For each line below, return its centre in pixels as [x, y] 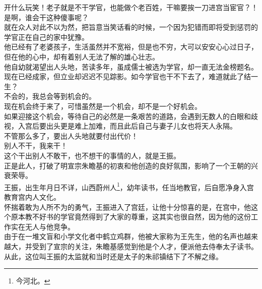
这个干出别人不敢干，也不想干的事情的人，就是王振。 [92, 155]
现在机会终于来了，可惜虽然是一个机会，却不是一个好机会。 [103, 106]
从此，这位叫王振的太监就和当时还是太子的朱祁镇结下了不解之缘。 [113, 256]
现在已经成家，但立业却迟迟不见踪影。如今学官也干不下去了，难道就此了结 [127, 76]
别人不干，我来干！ [36, 146]
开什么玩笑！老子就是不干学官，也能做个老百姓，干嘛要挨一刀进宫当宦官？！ [131, 7]
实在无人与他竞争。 [43, 226]
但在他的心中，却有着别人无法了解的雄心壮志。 [82, 56]
